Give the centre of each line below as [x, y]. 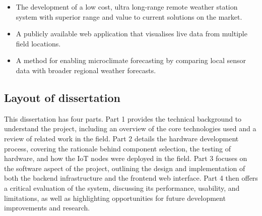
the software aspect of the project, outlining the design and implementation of [125, 168]
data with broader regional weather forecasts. [86, 70]
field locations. [38, 43]
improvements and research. [47, 208]
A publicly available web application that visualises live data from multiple [132, 34]
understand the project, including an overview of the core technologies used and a [130, 128]
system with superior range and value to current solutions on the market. [129, 16]
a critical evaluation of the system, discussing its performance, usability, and [122, 187]
